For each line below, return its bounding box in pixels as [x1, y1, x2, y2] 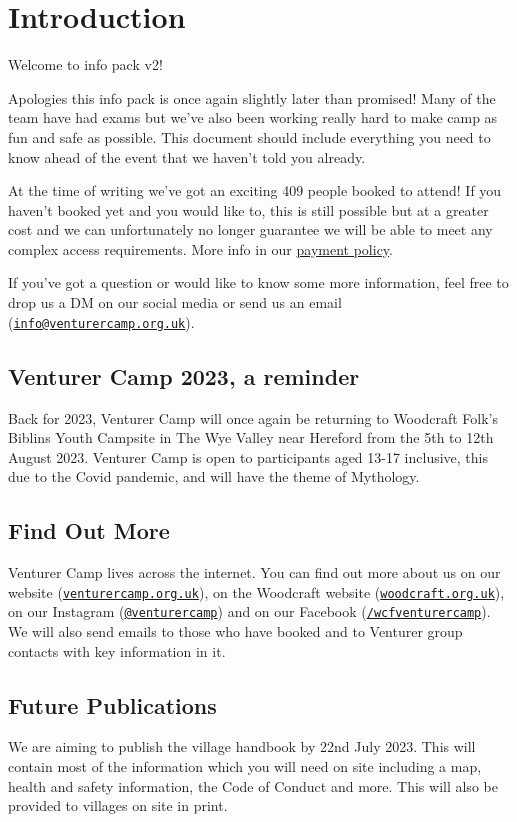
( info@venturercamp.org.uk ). [8, 311, 195, 332]
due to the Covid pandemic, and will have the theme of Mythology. [8, 466, 420, 487]
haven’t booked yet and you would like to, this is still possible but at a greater [8, 199, 489, 220]
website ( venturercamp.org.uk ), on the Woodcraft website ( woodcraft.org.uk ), [8, 581, 505, 602]
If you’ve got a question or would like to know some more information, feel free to [8, 272, 509, 293]
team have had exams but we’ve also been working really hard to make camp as [8, 107, 498, 128]
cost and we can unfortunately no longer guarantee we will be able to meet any [8, 219, 493, 240]
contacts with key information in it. [8, 640, 226, 661]
